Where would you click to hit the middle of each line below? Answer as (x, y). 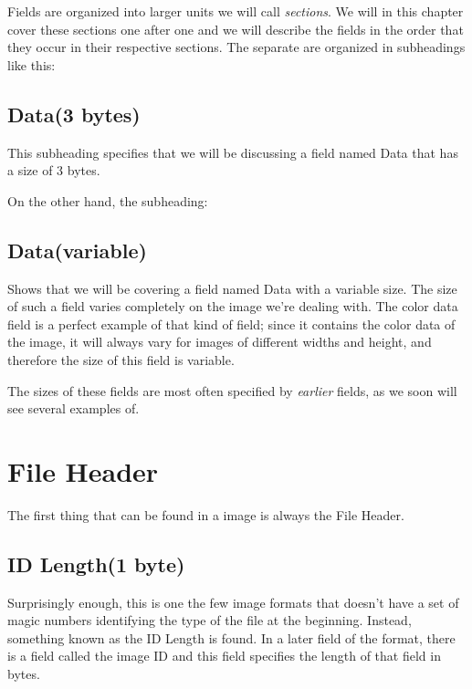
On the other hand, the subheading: (108, 200)
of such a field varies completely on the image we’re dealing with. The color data (233, 306)
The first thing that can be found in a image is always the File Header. (206, 514)
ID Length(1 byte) (96, 564)
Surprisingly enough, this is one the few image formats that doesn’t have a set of (233, 602)
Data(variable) (77, 250)
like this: (31, 64)
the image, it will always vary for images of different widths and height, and (220, 342)
